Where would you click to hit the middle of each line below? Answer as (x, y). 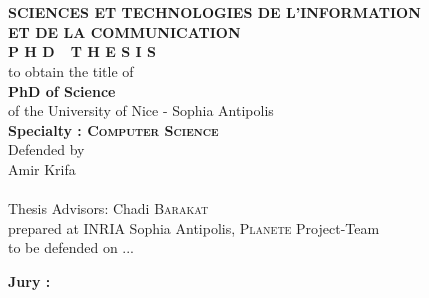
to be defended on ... (71, 247)
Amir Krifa (42, 168)
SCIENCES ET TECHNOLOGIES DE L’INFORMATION (214, 12)
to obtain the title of (71, 70)
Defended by (46, 149)
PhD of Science (62, 90)
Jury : (29, 280)
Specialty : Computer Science (113, 129)
